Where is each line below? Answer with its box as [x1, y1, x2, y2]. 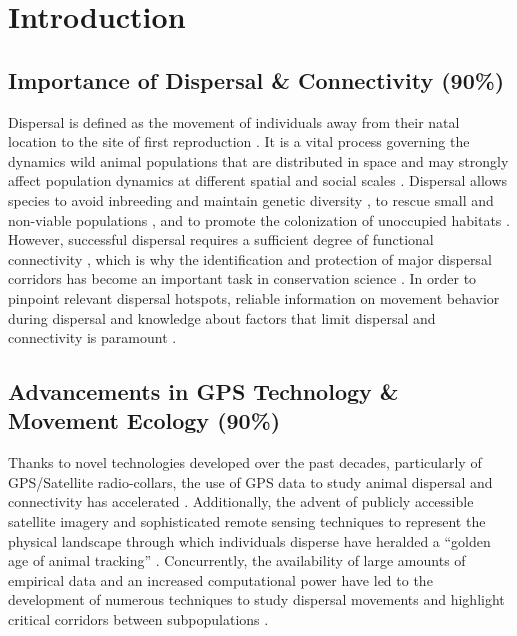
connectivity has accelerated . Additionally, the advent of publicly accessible [8, 491, 474, 512]
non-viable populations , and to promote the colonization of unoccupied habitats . [8, 209, 510, 230]
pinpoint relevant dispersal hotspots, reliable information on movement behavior [8, 287, 500, 308]
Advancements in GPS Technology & [8, 376, 399, 407]
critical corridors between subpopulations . [8, 609, 269, 630]
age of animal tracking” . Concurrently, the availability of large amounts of [8, 550, 466, 571]
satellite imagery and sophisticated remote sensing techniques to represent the [8, 511, 486, 532]
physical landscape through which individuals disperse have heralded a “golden [8, 530, 491, 551]
